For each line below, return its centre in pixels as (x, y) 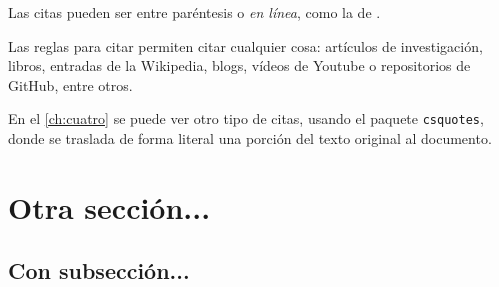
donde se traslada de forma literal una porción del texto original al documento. (250, 138)
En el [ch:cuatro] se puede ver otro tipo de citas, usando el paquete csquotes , (246, 118)
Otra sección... (109, 206)
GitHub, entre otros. (70, 84)
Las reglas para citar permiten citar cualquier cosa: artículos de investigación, (245, 45)
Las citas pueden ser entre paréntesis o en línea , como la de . (194, 12)
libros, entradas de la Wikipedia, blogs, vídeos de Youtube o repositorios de (239, 65)
